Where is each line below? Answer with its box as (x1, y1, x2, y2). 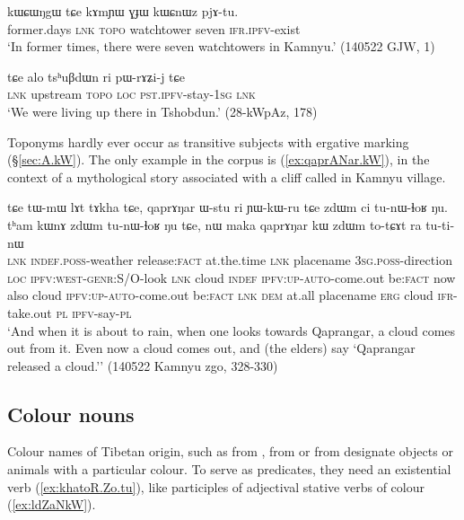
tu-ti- (425, 215, 455, 234)
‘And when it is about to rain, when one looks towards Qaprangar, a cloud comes (7, 321, 456, 339)
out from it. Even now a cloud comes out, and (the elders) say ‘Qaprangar (7, 339, 416, 357)
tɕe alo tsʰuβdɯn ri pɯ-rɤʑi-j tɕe (7, 66, 185, 85)
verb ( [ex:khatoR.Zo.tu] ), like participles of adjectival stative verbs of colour (7, 477, 425, 496)
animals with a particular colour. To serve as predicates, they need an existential (7, 460, 451, 479)
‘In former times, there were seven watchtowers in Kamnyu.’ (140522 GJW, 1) (7, 37, 435, 56)
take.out (7, 303, 52, 322)
